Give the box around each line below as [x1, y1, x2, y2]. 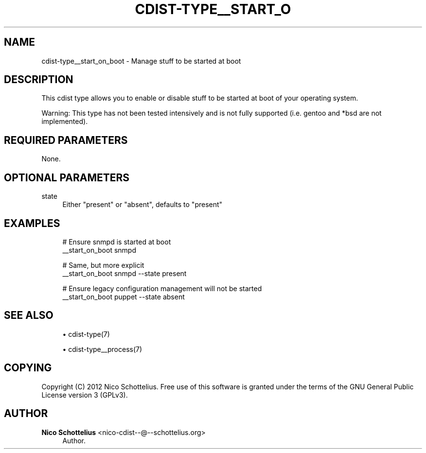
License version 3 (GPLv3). [41, 390, 128, 399]
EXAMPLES [4, 217, 60, 229]
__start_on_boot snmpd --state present [62, 269, 187, 278]
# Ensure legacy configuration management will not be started [62, 284, 262, 293]
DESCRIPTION [4, 73, 73, 86]
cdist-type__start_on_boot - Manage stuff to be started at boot [41, 56, 241, 65]
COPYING [4, 362, 52, 374]
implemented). [41, 117, 88, 126]
